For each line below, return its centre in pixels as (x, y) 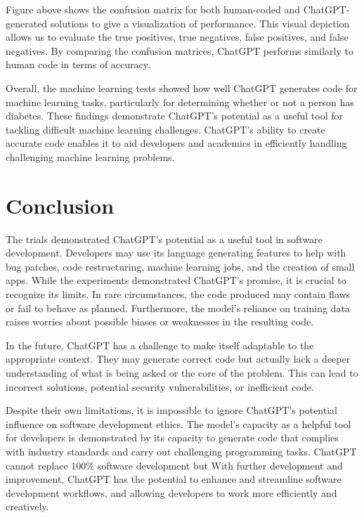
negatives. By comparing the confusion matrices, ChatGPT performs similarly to (180, 50)
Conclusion (60, 205)
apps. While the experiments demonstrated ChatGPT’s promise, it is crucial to (176, 280)
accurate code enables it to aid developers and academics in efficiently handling (176, 143)
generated (27, 23)
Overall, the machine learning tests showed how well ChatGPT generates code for (182, 88)
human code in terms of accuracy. (78, 64)
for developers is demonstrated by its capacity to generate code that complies (172, 438)
